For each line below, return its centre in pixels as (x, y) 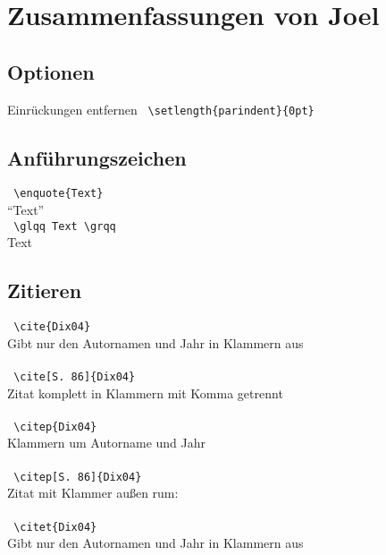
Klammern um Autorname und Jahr (106, 443)
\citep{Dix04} (55, 427)
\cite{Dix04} (52, 327)
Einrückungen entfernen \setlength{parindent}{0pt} (161, 109)
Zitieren (45, 290)
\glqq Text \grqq (65, 226)
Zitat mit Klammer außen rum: (93, 493)
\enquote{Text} (59, 194)
